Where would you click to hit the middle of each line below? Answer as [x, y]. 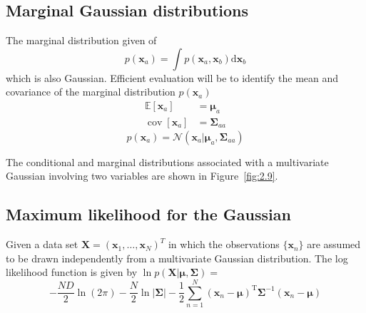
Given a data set [42, 244]
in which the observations [224, 244]
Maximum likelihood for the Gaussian [148, 214]
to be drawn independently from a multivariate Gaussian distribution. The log [177, 258]
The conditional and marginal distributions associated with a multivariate [167, 161]
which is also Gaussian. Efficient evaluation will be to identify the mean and [172, 77]
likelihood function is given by [72, 272]
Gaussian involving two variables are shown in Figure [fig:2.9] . [142, 176]
